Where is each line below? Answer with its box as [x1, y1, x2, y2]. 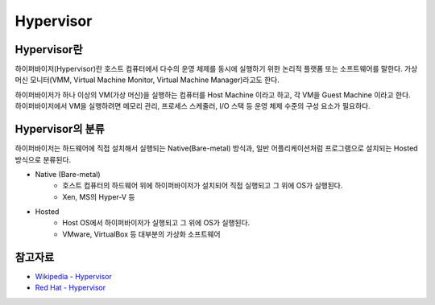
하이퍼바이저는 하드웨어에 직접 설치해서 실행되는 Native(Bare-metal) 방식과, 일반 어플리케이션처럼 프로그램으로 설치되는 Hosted [14, 143, 418, 153]
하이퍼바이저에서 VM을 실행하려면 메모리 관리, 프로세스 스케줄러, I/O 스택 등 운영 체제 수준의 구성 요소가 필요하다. [14, 101, 371, 111]
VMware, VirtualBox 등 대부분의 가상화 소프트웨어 [62, 229, 221, 239]
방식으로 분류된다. [14, 155, 72, 164]
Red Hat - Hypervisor [35, 282, 106, 293]
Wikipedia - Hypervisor [35, 271, 113, 281]
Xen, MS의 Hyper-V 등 [62, 192, 136, 201]
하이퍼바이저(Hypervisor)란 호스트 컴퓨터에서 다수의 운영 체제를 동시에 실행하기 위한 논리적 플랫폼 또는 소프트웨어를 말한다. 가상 [14, 64, 418, 74]
